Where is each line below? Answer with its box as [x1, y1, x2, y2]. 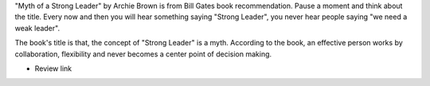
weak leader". [14, 23, 60, 33]
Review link [34, 64, 72, 73]
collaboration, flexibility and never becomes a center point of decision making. [14, 49, 272, 59]
